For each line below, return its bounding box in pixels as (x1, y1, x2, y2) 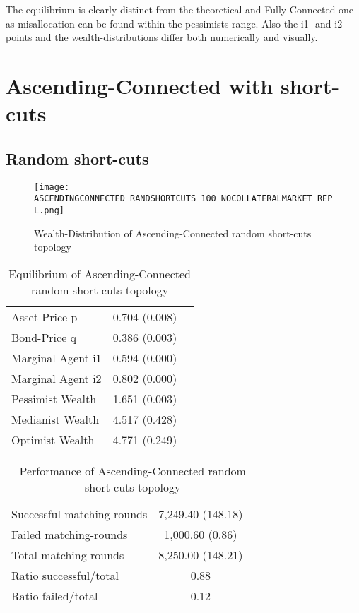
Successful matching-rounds (11, 505, 148, 522)
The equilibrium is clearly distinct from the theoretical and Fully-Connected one (6, 2, 354, 16)
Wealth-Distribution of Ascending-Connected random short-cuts (34, 225, 312, 240)
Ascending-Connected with (6, 71, 273, 100)
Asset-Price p (11, 308, 78, 325)
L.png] (34, 205, 64, 215)
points (6, 30, 33, 44)
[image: (34, 181, 70, 192)
